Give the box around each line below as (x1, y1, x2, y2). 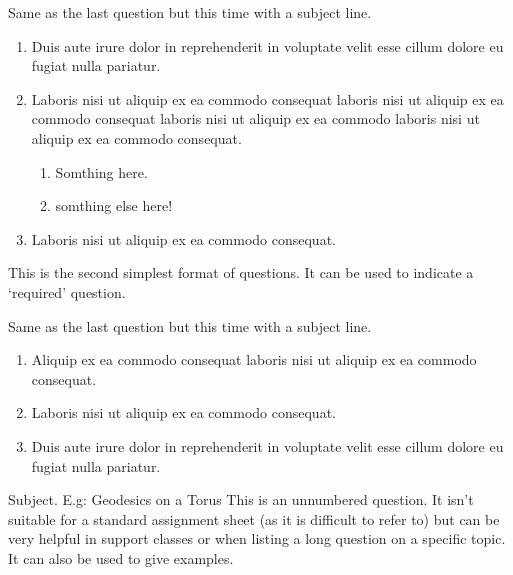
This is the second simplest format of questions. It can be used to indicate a (8, 262, 474, 283)
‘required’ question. (8, 281, 126, 302)
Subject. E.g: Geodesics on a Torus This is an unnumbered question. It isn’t (8, 489, 474, 510)
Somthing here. (55, 161, 148, 182)
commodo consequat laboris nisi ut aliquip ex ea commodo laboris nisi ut (31, 108, 480, 129)
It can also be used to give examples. (8, 547, 234, 568)
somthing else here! (55, 195, 173, 216)
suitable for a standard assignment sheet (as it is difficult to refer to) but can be (8, 508, 500, 529)
